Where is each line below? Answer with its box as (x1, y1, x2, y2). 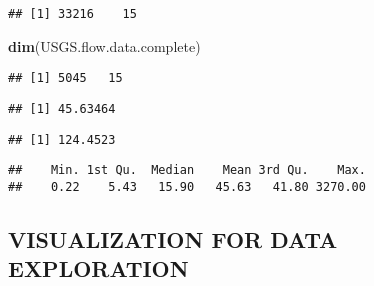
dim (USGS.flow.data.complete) (8, 35, 201, 56)
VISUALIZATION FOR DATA (8, 223, 338, 254)
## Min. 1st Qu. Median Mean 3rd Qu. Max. (8, 163, 366, 178)
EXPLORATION (8, 253, 189, 284)
